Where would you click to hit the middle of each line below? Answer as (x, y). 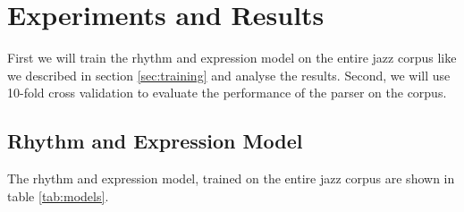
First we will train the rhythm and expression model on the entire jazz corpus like (232, 58)
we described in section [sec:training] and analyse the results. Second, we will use (229, 75)
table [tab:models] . (58, 195)
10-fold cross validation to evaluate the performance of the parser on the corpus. (227, 93)
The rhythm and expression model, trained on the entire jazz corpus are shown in (231, 178)
